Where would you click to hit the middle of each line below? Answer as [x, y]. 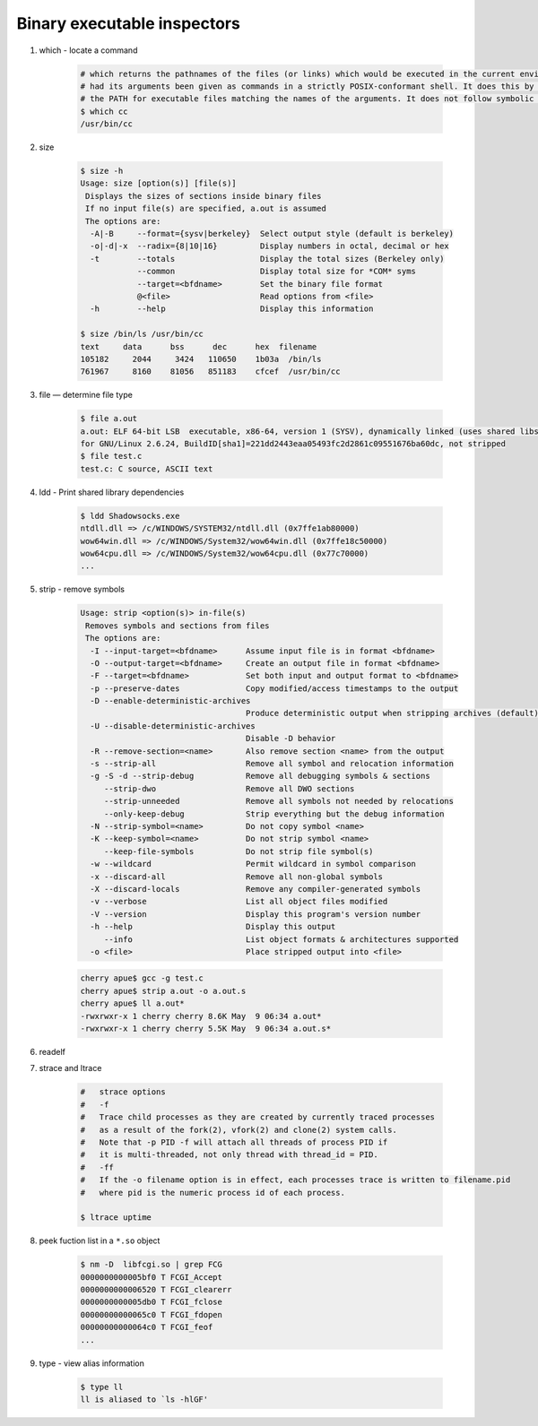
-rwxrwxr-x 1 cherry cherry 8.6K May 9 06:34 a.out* [201, 1016]
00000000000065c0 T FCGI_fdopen [152, 1314]
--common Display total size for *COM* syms [277, 272]
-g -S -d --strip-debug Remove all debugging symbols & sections [260, 776]
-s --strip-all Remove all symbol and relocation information [272, 764]
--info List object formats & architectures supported [281, 939]
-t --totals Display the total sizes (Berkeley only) [267, 259]
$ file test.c [111, 456]
